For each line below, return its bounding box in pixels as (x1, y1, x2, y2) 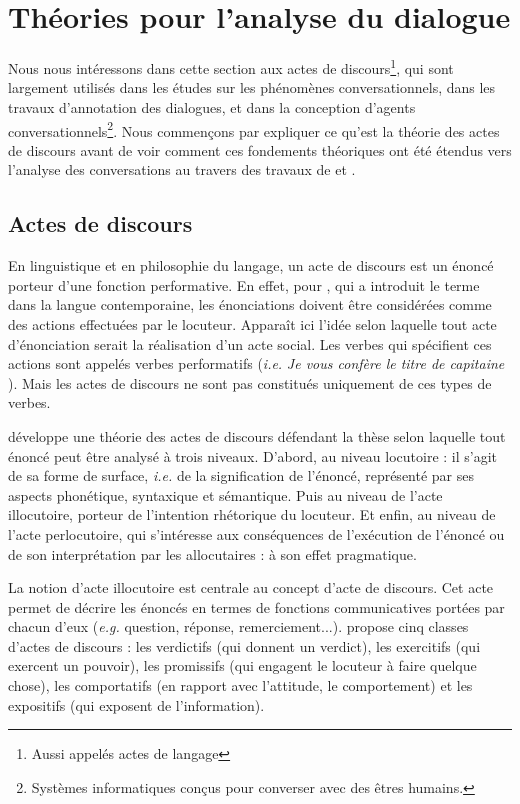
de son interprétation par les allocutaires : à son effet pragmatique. (8, 543, 417, 564)
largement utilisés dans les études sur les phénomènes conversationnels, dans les (8, 77, 496, 98)
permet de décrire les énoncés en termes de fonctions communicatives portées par (8, 596, 505, 617)
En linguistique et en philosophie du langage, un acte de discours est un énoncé (8, 255, 494, 276)
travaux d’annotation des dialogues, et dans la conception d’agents (8, 96, 416, 117)
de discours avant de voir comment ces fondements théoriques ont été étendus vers (8, 139, 512, 160)
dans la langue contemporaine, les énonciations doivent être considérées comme (8, 294, 492, 315)
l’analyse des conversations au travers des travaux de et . (8, 159, 356, 180)
